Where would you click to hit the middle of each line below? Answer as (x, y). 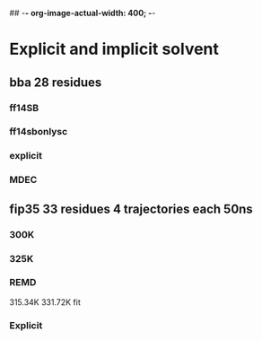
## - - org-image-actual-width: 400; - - (83, 13)
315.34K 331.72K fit (45, 302)
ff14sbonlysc (39, 132)
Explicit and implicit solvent (114, 49)
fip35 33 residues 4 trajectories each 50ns (131, 209)
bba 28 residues (56, 82)
